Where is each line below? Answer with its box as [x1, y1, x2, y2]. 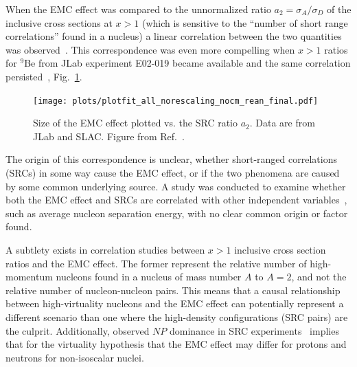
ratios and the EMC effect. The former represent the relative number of [5, 256, 307, 270]
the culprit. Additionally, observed [5, 323, 150, 337]
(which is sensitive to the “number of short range [141, 15, 348, 30]
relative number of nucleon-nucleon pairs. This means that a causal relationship [5, 282, 341, 297]
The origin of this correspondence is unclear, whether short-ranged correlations [5, 152, 337, 166]
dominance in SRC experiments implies [170, 323, 339, 337]
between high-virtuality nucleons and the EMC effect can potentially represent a [5, 296, 344, 311]
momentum [5, 269, 53, 284]
